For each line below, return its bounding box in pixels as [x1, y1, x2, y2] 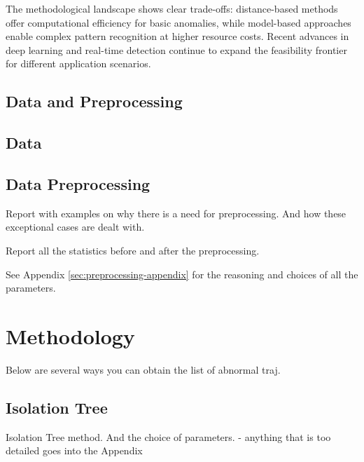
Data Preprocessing [6, 172, 150, 194]
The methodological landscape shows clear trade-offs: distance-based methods [6, 1, 338, 15]
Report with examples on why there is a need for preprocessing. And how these [6, 205, 346, 220]
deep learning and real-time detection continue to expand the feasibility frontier [6, 42, 347, 57]
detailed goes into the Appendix [6, 443, 143, 458]
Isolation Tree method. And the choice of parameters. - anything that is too [6, 429, 331, 444]
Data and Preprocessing [6, 90, 183, 112]
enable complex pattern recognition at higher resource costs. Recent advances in [6, 29, 349, 43]
